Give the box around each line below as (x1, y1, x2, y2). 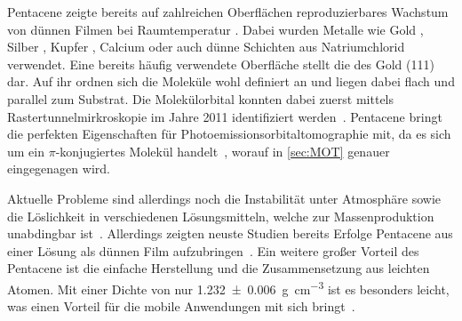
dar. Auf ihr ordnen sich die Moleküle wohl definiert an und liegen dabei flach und (7, 72, 455, 91)
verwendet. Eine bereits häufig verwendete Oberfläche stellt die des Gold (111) (7, 54, 434, 73)
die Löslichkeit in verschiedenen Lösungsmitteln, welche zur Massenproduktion (7, 206, 434, 225)
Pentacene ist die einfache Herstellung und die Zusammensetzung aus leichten (7, 259, 430, 277)
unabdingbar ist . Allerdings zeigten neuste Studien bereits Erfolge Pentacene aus (7, 224, 453, 243)
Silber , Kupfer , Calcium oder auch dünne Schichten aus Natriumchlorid (7, 37, 405, 56)
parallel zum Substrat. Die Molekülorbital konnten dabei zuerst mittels (7, 89, 394, 108)
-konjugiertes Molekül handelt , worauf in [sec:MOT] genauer (55, 141, 390, 160)
